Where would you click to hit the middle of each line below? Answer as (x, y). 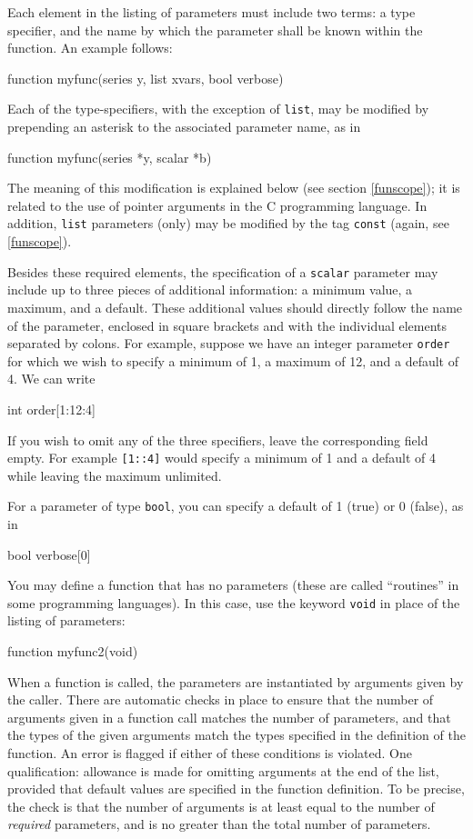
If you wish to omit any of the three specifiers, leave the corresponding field (218, 439)
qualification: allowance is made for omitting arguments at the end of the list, (223, 770)
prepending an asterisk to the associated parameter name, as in (184, 127)
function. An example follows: (90, 48)
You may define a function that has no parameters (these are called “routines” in (233, 585)
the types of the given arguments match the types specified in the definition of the (236, 735)
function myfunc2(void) (73, 651)
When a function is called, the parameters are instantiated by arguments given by (236, 681)
